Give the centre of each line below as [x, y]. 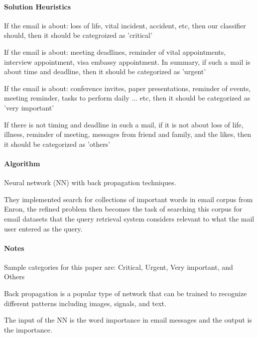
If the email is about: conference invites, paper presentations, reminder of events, [128, 88]
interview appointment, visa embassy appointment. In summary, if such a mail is [127, 61]
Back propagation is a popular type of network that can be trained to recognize [126, 293]
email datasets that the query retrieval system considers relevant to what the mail [129, 218]
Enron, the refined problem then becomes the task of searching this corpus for [123, 209]
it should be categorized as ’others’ [57, 144]
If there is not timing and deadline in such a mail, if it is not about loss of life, [124, 124]
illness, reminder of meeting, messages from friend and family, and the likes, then [128, 134]
